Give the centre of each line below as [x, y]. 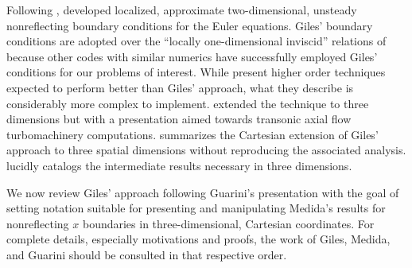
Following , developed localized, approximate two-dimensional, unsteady [182, 10]
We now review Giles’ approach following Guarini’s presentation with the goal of [203, 192]
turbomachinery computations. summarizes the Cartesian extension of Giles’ [192, 134]
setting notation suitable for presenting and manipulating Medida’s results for [196, 208]
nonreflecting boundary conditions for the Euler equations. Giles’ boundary [190, 25]
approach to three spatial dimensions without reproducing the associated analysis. [206, 150]
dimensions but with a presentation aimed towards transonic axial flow [179, 119]
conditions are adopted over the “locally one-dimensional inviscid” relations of [196, 41]
